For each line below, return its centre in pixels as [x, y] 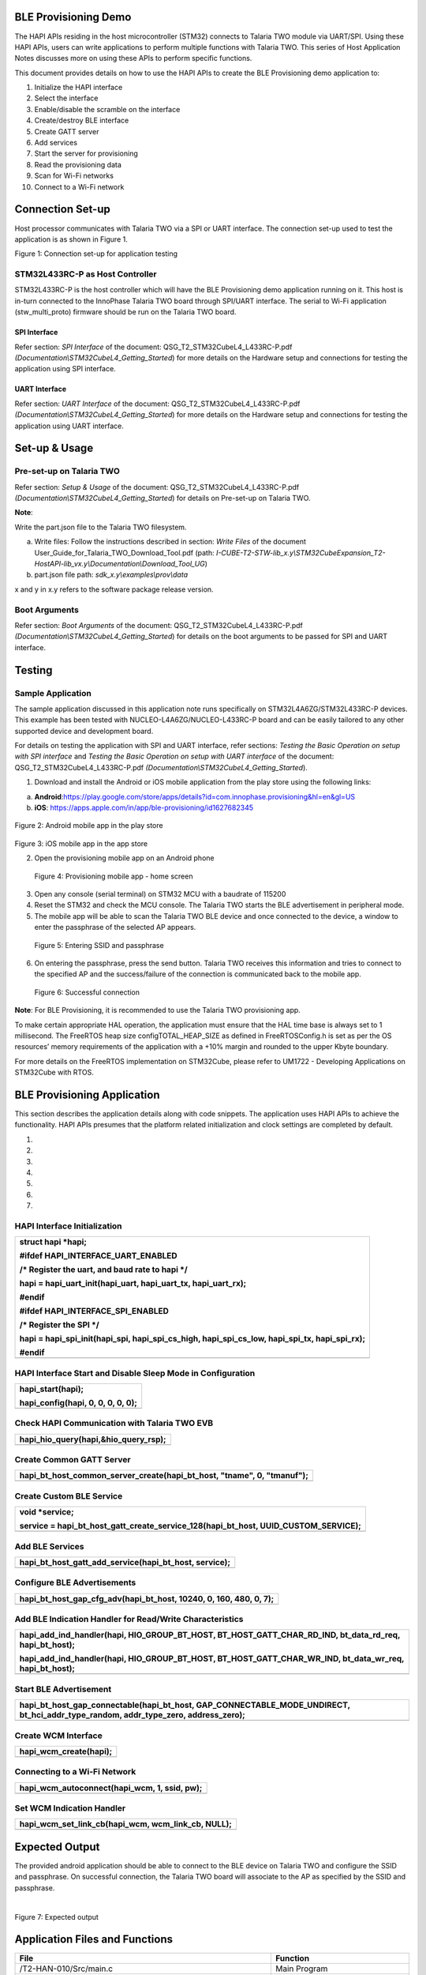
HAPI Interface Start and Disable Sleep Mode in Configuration [135, 1373]
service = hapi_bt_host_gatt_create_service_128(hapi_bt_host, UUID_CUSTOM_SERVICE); [191, 1526]
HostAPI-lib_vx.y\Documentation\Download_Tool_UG [120, 564]
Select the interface [66, 98]
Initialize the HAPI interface [78, 88]
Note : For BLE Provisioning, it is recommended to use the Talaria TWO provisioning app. [158, 1010]
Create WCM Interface [58, 1736]
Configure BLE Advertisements [75, 1582]
